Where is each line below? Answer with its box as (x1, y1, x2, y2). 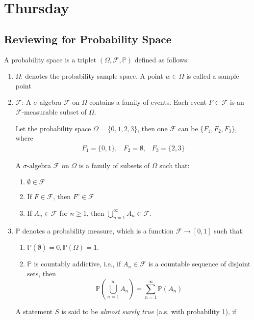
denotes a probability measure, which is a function (22, 225, 174, 235)
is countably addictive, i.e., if (34, 259, 121, 269)
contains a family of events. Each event (89, 97, 206, 107)
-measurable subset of (22, 106, 87, 116)
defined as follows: (134, 54, 189, 64)
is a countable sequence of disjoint (148, 259, 251, 269)
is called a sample (186, 71, 239, 81)
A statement (15, 306, 53, 316)
